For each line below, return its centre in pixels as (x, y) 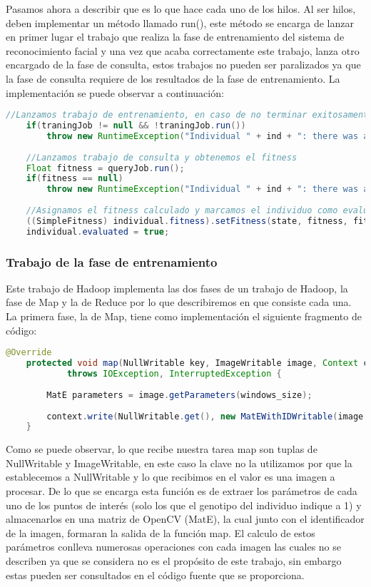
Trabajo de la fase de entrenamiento (112, 261)
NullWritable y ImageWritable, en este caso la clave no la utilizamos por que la (179, 463)
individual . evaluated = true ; (98, 231)
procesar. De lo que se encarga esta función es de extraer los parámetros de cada (182, 491)
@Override (29, 353)
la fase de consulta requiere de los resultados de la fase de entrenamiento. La (173, 78)
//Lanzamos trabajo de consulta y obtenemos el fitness (162, 157)
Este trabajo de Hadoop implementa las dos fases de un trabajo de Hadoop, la (177, 288)
